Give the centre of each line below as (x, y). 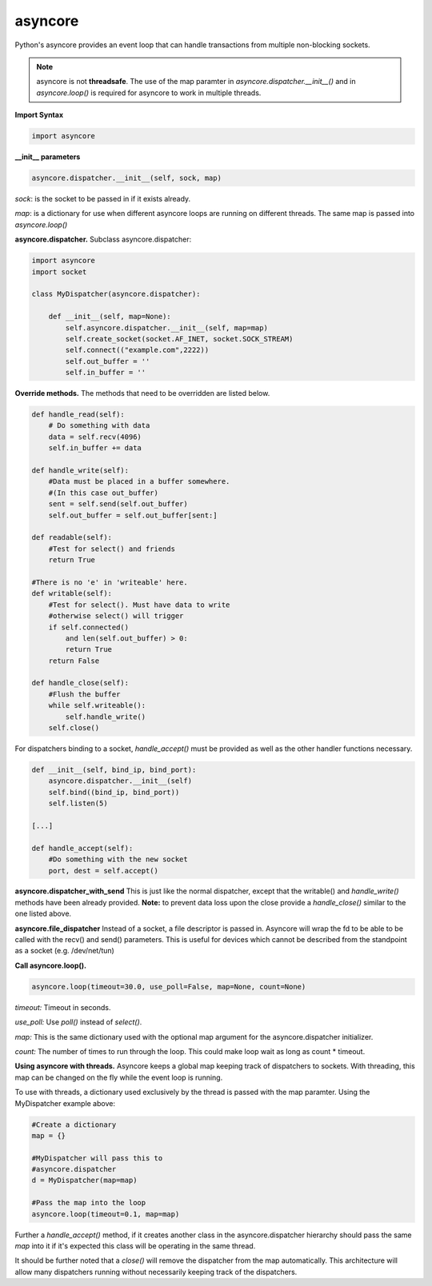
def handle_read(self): (78, 415)
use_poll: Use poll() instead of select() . (78, 1022)
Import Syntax (39, 115)
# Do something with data (99, 425)
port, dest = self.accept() (104, 871)
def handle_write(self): (80, 471)
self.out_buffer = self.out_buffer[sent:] (133, 515)
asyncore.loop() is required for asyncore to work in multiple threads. (149, 93)
